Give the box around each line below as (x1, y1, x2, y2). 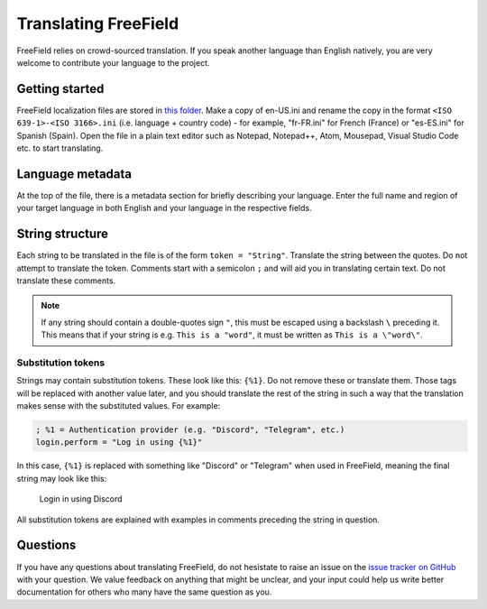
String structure (16, 226, 108, 242)
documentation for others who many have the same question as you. (16, 586, 272, 597)
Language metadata (16, 166, 133, 181)
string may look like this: (16, 473, 107, 484)
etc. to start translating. (16, 143, 104, 153)
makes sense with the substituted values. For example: (16, 401, 221, 411)
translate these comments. (16, 275, 116, 286)
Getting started (16, 81, 105, 97)
